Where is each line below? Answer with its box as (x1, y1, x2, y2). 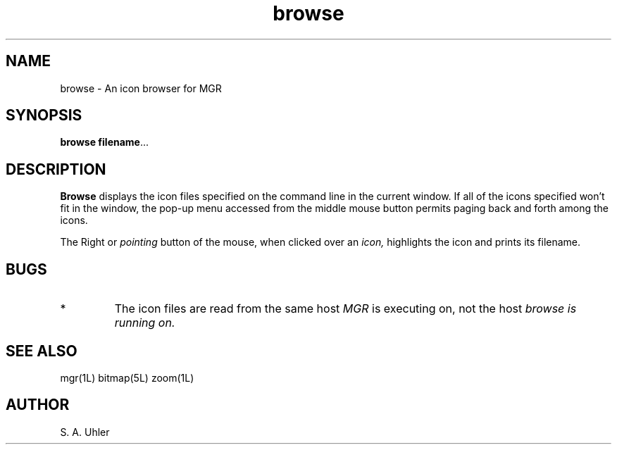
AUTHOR (6, 396, 70, 414)
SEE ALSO (6, 342, 77, 360)
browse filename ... (60, 136, 149, 149)
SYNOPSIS (6, 106, 82, 125)
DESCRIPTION (6, 160, 106, 178)
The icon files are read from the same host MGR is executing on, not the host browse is (114, 301, 577, 316)
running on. (114, 315, 175, 330)
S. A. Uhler (60, 425, 110, 438)
